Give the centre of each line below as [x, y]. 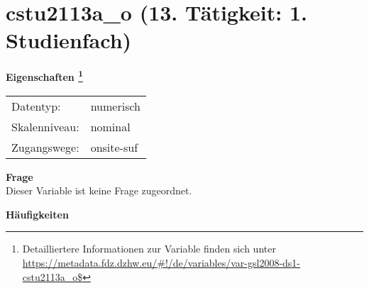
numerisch [115, 106]
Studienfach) [69, 40]
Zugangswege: [45, 147]
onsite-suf [114, 147]
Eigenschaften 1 [44, 76]
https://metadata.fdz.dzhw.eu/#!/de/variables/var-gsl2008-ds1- [161, 262]
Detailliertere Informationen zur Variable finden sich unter [149, 249]
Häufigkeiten [37, 214]
